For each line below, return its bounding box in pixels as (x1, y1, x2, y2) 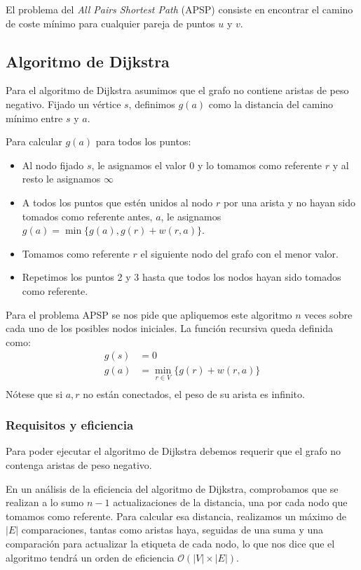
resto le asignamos (22, 171, 101, 186)
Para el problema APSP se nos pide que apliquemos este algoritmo (6, 307, 292, 322)
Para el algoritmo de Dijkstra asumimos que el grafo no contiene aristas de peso (6, 83, 349, 98)
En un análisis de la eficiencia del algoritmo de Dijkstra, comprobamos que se (6, 481, 339, 496)
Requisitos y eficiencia (6, 416, 134, 434)
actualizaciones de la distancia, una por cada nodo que (113, 495, 348, 510)
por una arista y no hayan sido (223, 194, 355, 209)
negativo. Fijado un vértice (6, 96, 121, 111)
